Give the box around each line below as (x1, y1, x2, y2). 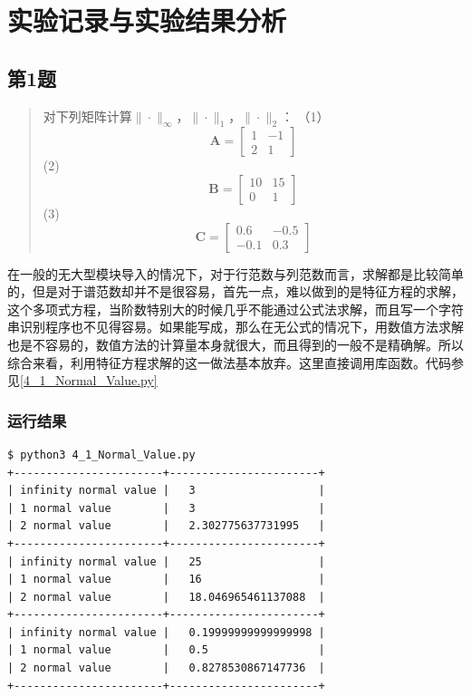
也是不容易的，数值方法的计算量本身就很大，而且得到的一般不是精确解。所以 (7, 334, 464, 353)
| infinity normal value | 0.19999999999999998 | (7, 625, 325, 639)
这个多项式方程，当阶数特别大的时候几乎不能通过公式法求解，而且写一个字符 (7, 299, 464, 318)
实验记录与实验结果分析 (7, 2, 287, 39)
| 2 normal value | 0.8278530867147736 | (7, 662, 325, 675)
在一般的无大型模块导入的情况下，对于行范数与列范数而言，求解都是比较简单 (7, 264, 464, 283)
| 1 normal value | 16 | (7, 573, 325, 586)
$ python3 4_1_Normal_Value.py (7, 448, 196, 461)
